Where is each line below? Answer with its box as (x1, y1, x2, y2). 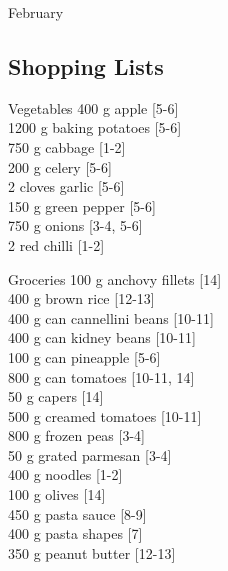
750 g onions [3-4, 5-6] (8, 215, 143, 236)
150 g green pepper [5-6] (8, 195, 156, 216)
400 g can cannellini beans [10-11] (8, 307, 214, 328)
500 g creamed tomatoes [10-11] (8, 405, 202, 426)
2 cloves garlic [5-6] (8, 176, 125, 197)
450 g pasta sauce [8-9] (8, 503, 147, 524)
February (8, 2, 64, 22)
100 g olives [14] (8, 484, 106, 505)
